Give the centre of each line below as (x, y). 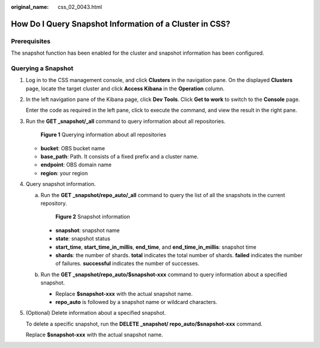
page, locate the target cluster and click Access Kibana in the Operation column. (125, 88)
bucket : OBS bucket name (73, 148)
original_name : (30, 7)
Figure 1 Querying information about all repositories (103, 135)
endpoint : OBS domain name (76, 165)
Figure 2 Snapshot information (93, 217)
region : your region (64, 173)
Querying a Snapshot (42, 68)
